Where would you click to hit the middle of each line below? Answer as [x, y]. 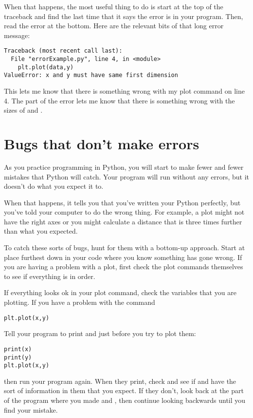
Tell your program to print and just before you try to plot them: [100, 333]
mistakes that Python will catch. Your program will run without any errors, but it [126, 176]
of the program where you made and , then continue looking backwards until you [125, 400]
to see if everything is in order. [50, 276]
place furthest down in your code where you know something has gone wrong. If [123, 257]
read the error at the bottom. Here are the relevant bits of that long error [114, 26]
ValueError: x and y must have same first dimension [91, 75]
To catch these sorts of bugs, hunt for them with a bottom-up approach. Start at [125, 248]
